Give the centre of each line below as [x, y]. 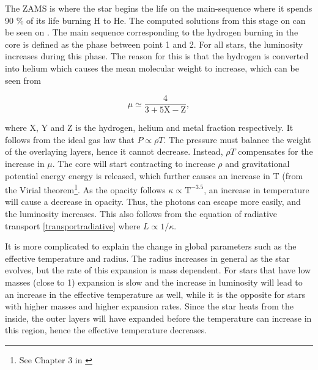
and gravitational [257, 163]
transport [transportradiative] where [73, 225]
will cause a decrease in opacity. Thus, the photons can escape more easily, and [153, 202]
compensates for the [275, 151]
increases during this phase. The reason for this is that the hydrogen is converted [157, 56]
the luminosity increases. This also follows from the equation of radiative [141, 214]
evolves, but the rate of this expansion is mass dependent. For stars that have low [158, 270]
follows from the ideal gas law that [70, 139]
